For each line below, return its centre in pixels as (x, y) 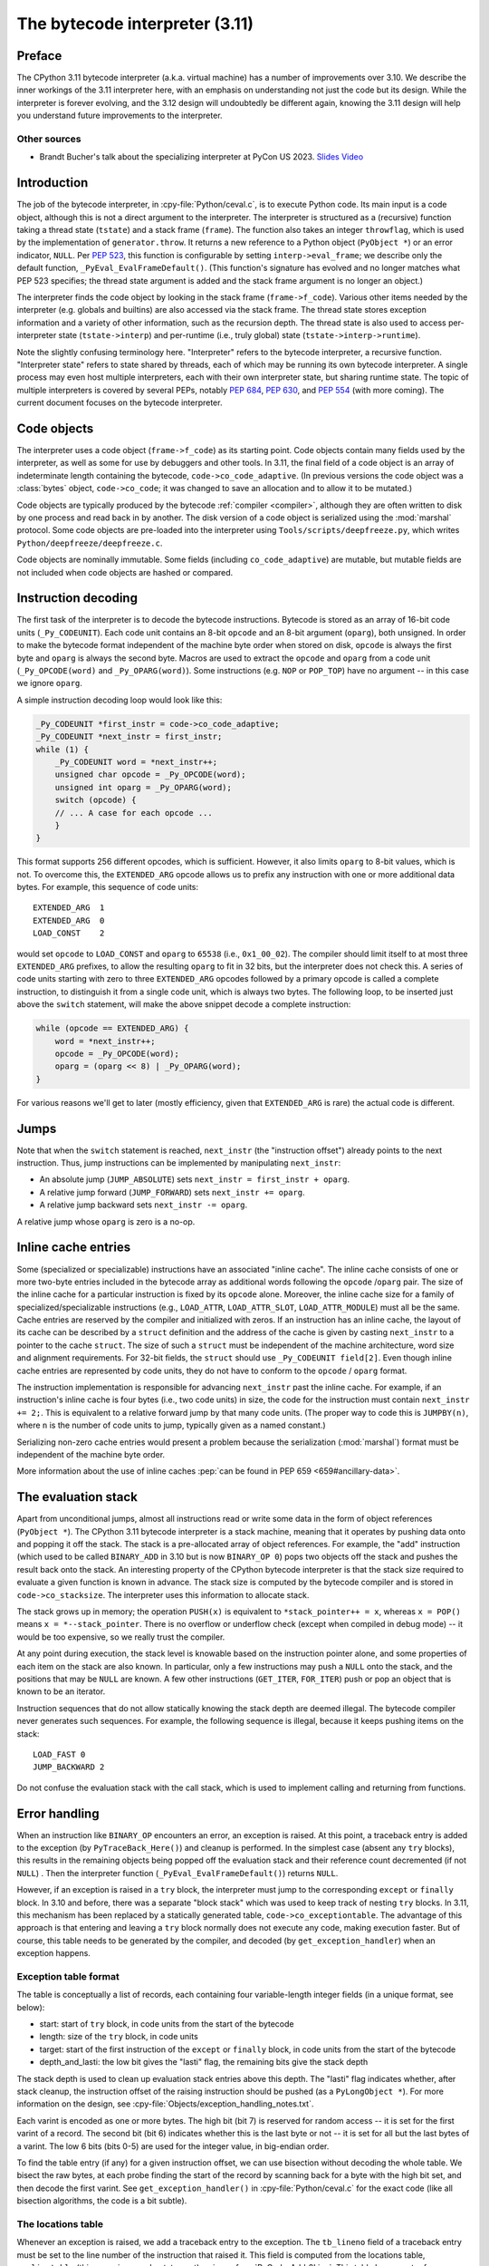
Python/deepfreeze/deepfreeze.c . (90, 543)
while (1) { (62, 749)
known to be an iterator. (61, 1691)
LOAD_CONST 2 (69, 933)
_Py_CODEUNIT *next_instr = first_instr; (129, 737)
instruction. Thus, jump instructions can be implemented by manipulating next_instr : (179, 1163)
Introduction (53, 183)
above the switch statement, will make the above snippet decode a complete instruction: (184, 1004)
